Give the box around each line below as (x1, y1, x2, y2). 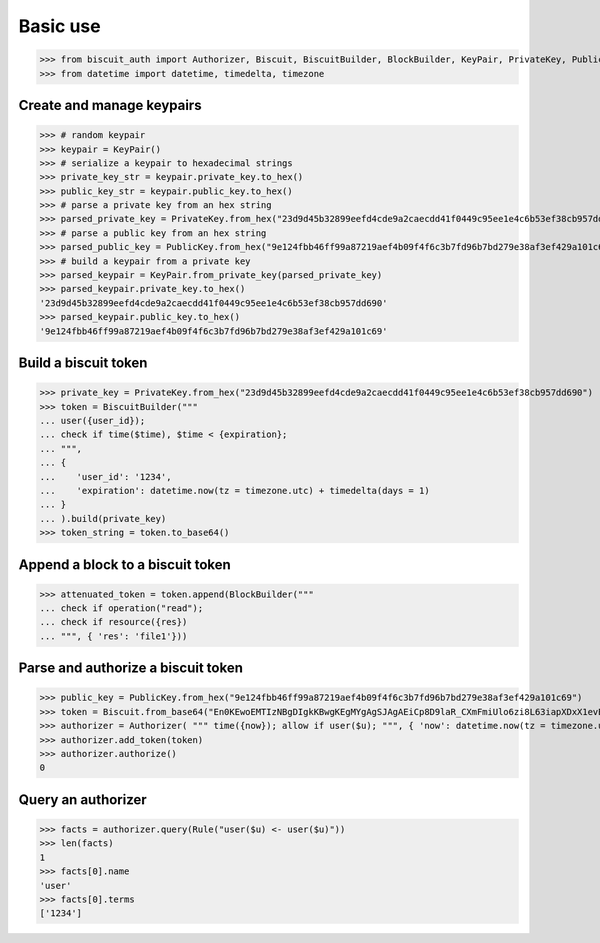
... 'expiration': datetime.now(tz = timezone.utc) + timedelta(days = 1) (39, 485, 430, 496)
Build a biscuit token (18, 355, 148, 371)
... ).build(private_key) (39, 513, 167, 524)
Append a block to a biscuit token (18, 556, 232, 573)
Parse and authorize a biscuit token (18, 660, 244, 677)
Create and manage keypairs (18, 96, 202, 114)
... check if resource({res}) (39, 616, 188, 628)
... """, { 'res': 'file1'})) (39, 630, 188, 642)
